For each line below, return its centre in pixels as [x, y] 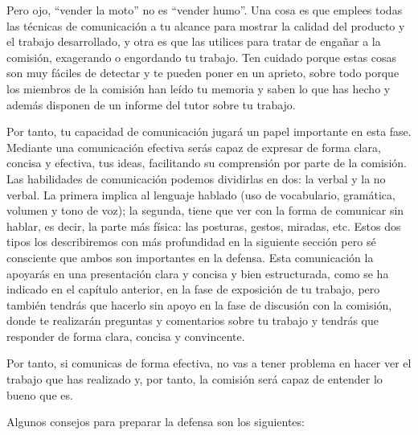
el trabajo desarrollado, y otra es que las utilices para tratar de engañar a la [194, 41]
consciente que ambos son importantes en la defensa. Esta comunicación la [190, 257]
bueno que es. [40, 394]
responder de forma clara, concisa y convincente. [126, 336]
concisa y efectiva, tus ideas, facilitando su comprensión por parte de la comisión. [207, 163]
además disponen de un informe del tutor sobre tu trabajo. [151, 104]
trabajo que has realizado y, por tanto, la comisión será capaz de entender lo [195, 379]
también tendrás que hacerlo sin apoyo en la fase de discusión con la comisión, [199, 304]
